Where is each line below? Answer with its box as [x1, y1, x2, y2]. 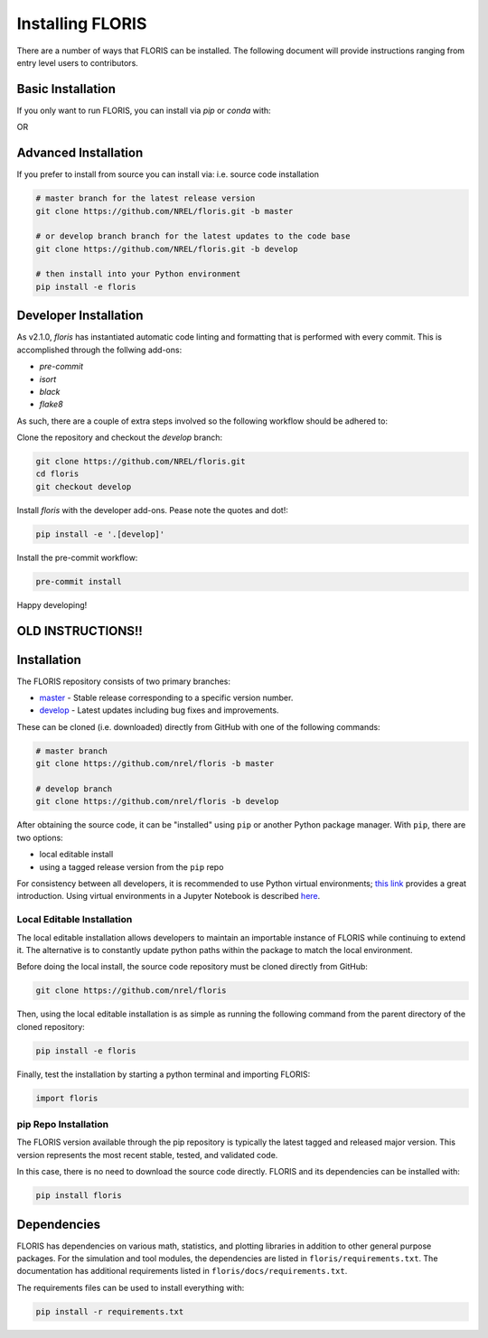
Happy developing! [16, 599, 88, 610]
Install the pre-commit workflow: [16, 552, 138, 563]
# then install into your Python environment [35, 269, 241, 279]
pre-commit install [35, 576, 122, 586]
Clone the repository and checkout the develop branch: [16, 432, 223, 443]
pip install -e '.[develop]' [35, 529, 165, 539]
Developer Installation [16, 308, 144, 323]
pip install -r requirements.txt [35, 1306, 184, 1316]
